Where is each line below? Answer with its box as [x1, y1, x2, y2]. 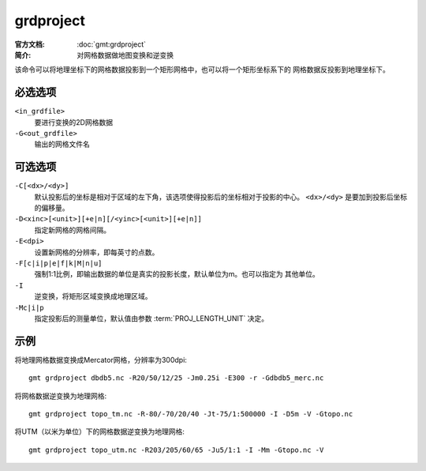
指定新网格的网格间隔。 [34, 225, 110, 235]
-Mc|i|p [14, 303, 45, 312]
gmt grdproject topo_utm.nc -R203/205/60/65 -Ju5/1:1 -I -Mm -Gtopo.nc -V [28, 445, 324, 454]
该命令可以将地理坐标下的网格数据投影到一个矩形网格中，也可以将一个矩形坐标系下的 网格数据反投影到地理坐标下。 [14, 65, 390, 74]
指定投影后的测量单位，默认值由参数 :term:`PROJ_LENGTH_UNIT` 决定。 [34, 314, 269, 323]
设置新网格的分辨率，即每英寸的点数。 [34, 247, 159, 257]
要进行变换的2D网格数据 [34, 117, 114, 126]
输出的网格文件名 [34, 139, 90, 149]
